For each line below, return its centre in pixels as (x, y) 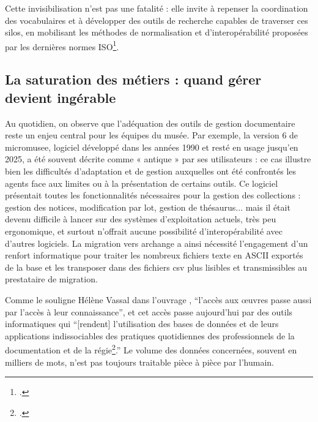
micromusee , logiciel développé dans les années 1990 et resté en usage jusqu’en (152, 147)
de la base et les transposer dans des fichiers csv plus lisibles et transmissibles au (156, 267)
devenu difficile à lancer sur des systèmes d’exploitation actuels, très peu (141, 219)
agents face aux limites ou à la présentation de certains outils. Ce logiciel (142, 183)
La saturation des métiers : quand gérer (133, 79)
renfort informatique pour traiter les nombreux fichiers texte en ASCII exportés (154, 255)
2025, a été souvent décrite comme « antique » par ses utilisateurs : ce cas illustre (158, 159)
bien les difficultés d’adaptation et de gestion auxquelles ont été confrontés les (151, 171)
